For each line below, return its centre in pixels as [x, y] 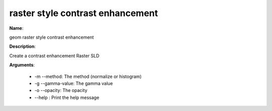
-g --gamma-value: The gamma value [74, 83]
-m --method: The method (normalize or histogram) [88, 76]
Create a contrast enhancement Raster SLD [54, 56]
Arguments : [22, 65]
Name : [16, 28]
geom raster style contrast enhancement [52, 37]
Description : [23, 46]
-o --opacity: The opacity [61, 90]
